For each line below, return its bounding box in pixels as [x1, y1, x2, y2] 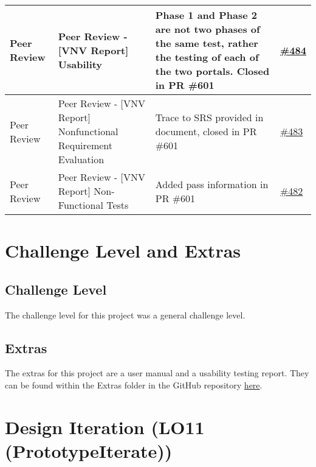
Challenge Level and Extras [5, 238, 241, 263]
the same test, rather [155, 36, 258, 50]
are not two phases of [155, 22, 260, 36]
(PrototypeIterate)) [5, 438, 173, 463]
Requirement [58, 138, 112, 152]
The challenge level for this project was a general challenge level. [5, 308, 246, 321]
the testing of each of [155, 50, 259, 64]
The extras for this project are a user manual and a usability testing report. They [5, 367, 309, 379]
